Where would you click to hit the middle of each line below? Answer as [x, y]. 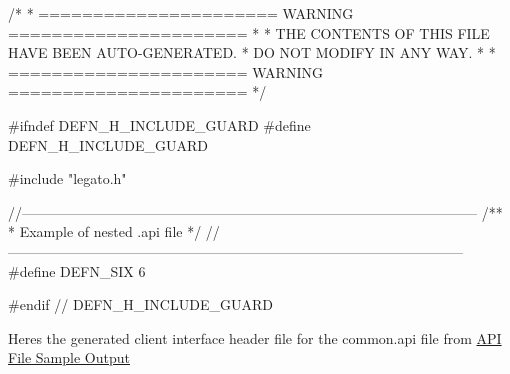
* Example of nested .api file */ [105, 231]
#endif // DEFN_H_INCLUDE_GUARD [140, 304]
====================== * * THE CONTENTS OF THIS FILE [249, 32]
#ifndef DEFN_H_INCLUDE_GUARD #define [159, 124]
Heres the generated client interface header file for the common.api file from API [255, 337]
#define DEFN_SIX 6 [77, 270]
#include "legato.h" [67, 178]
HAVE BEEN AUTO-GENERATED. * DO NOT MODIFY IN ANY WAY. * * [252, 52]
